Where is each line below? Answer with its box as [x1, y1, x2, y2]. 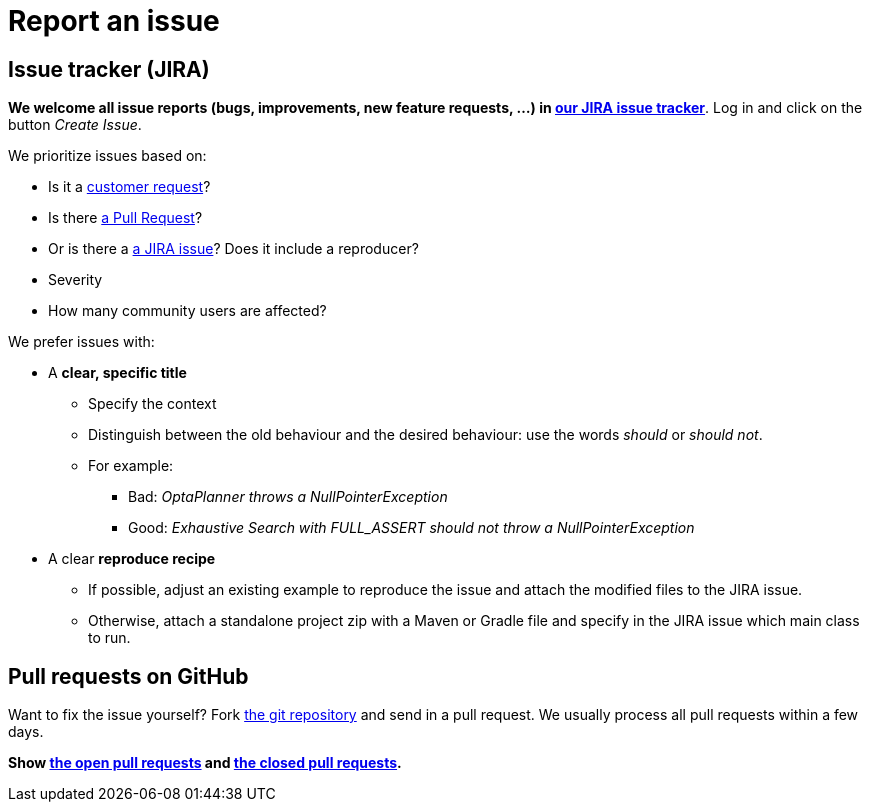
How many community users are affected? [48, 302, 327, 320]
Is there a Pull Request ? [48, 209, 203, 227]
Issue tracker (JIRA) [8, 56, 210, 82]
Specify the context [88, 395, 217, 413]
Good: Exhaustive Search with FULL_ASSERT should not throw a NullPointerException [128, 519, 695, 537]
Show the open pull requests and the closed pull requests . [8, 754, 402, 772]
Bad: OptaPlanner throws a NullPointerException [128, 488, 448, 506]
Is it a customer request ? [48, 178, 211, 196]
